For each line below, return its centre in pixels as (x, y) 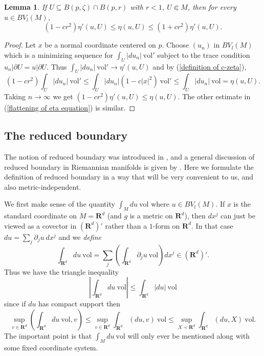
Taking (15, 96)
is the (242, 204)
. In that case (212, 225)
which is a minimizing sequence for (59, 54)
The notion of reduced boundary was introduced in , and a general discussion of (129, 156)
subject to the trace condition (204, 54)
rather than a (126, 225)
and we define (80, 237)
